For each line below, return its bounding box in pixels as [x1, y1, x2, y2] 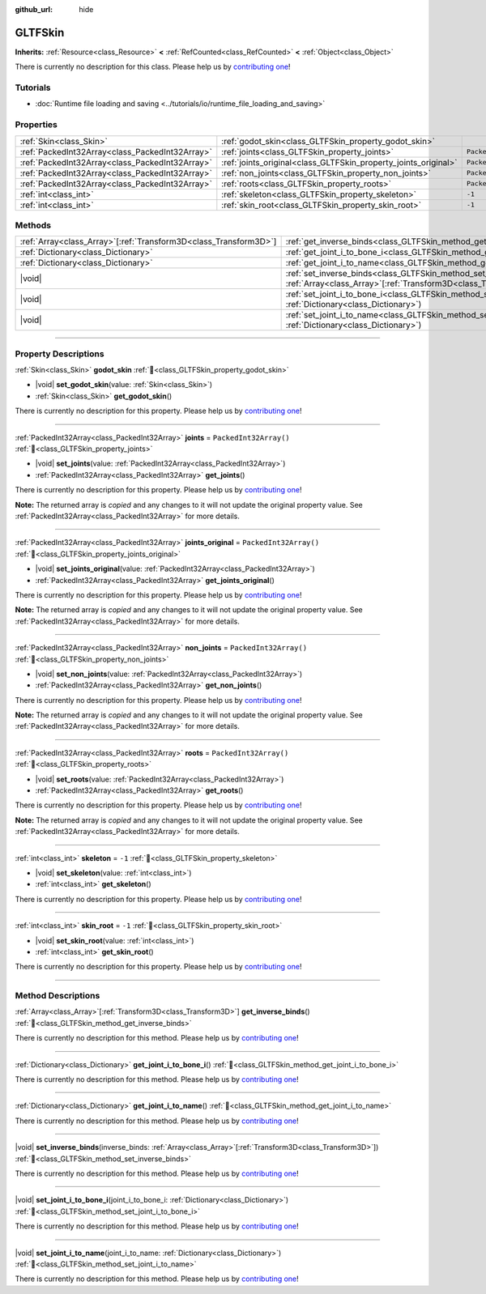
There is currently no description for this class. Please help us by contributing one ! [15, 62, 291, 72]
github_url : [15, 5, 53, 14]
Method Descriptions [15, 990, 100, 1002]
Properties [15, 119, 58, 130]
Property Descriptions [15, 348, 104, 360]
